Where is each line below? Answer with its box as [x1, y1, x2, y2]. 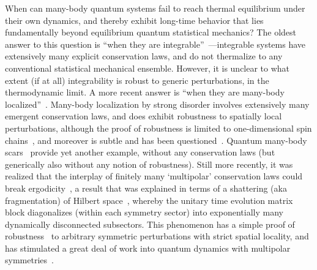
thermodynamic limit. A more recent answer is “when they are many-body [5, 86, 285, 99]
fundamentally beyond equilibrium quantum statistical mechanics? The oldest [5, 26, 296, 39]
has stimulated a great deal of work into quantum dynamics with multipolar [5, 241, 291, 254]
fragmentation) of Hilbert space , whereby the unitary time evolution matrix [5, 193, 293, 206]
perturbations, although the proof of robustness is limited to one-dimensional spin [5, 121, 312, 134]
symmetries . [5, 253, 54, 266]
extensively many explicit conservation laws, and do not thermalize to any [5, 50, 283, 62]
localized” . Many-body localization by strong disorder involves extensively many [5, 97, 310, 110]
